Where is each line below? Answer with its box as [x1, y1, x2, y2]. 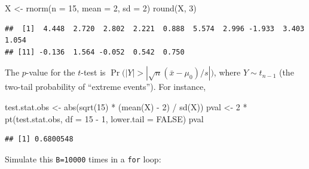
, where [213, 66, 241, 79]
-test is [81, 66, 106, 79]
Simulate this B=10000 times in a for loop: [5, 152, 161, 165]
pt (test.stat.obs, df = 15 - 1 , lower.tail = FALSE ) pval [5, 112, 204, 125]
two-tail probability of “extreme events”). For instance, [5, 80, 206, 93]
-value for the [26, 66, 75, 79]
